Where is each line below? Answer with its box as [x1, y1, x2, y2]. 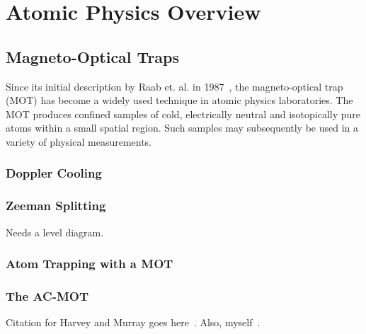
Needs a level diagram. [6, 224, 104, 239]
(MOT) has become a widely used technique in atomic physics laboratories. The [6, 93, 353, 108]
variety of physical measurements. [6, 134, 152, 149]
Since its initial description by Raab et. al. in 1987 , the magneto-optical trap [6, 79, 343, 93]
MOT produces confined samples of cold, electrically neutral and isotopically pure [6, 106, 360, 121]
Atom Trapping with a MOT [6, 255, 173, 272]
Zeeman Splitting [6, 197, 106, 214]
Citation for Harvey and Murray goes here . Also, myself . [6, 315, 261, 330]
